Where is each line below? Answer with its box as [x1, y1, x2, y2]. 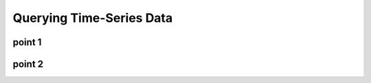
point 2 [12, 58, 44, 70]
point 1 [12, 36, 42, 48]
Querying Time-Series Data [12, 10, 173, 25]
